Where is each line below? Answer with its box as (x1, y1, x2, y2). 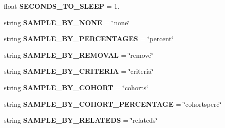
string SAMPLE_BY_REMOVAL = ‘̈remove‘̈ (4, 49, 153, 60)
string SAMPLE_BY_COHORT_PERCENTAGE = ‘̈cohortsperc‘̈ (4, 98, 222, 109)
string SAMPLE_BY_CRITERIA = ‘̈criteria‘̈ (4, 66, 154, 76)
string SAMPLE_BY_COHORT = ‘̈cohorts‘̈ (4, 82, 149, 92)
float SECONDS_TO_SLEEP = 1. (4, 1, 120, 11)
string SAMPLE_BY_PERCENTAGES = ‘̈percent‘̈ (4, 33, 174, 44)
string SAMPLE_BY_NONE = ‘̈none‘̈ (4, 17, 130, 27)
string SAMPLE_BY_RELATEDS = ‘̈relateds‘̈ (4, 115, 158, 125)
